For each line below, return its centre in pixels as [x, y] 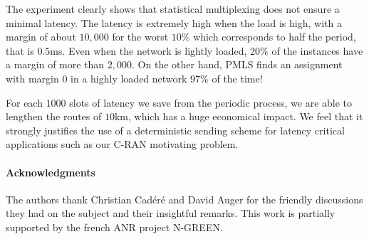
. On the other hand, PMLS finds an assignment [237, 64]
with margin [32, 78]
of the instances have [317, 50]
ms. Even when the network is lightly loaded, [149, 50]
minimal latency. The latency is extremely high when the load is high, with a [174, 22]
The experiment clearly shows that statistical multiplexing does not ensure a [173, 9]
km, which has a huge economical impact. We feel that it [239, 116]
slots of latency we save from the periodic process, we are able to [211, 102]
